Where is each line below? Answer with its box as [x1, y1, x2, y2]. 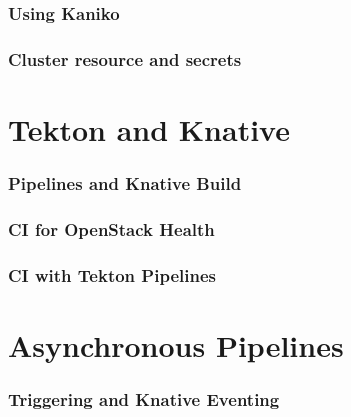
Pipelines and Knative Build [8, 170, 242, 195]
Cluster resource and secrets [8, 46, 242, 71]
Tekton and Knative [8, 108, 290, 149]
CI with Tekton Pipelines [8, 262, 216, 287]
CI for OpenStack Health [8, 216, 215, 241]
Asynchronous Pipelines [8, 324, 344, 365]
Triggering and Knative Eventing [8, 386, 280, 411]
